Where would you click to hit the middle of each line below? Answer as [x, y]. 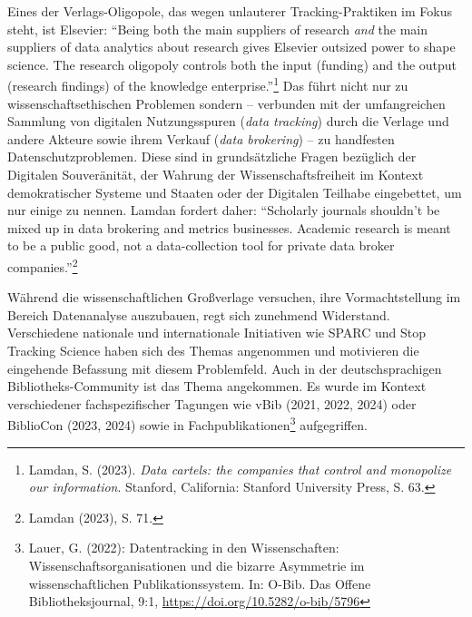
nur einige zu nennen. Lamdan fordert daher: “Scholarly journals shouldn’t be [224, 210]
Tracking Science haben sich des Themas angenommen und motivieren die [213, 350]
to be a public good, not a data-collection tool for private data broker [201, 245]
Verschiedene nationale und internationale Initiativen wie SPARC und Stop [217, 333]
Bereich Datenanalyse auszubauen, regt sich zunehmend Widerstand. [199, 314]
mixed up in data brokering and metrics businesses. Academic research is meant [229, 227]
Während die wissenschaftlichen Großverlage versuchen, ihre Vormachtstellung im [234, 297]
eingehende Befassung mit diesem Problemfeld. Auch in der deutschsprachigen [225, 368]
